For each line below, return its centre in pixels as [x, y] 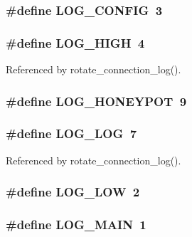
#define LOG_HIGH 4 [75, 42]
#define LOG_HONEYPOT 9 [96, 101]
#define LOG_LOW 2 [73, 192]
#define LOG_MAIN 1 [76, 225]
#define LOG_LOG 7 [71, 133]
